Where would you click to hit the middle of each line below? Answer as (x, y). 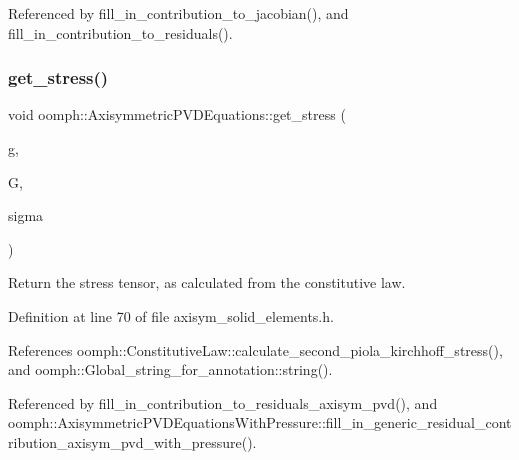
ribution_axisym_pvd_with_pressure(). (132, 441)
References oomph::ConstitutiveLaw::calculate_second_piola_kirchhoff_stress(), (255, 349)
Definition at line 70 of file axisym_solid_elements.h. (171, 315)
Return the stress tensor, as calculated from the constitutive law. (207, 282)
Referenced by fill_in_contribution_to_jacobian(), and (178, 13)
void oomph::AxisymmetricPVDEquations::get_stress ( (177, 114)
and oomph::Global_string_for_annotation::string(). (170, 369)
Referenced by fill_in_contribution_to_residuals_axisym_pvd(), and (223, 402)
